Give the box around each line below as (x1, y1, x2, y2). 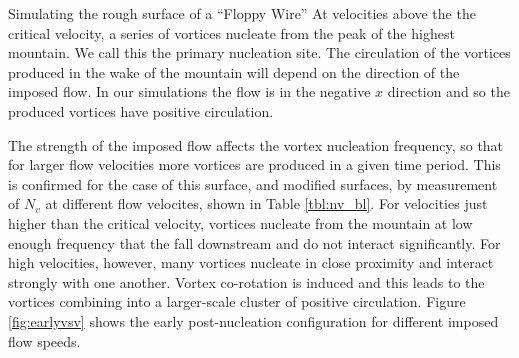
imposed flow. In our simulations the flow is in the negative (8, 81, 371, 102)
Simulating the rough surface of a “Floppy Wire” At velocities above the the (8, 3, 476, 23)
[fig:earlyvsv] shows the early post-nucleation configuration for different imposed (8, 310, 499, 331)
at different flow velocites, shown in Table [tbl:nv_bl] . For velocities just (45, 193, 488, 214)
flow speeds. (8, 330, 81, 351)
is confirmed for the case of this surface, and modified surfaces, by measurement (8, 173, 498, 194)
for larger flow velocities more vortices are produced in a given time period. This (8, 154, 501, 175)
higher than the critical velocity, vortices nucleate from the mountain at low (8, 212, 473, 233)
